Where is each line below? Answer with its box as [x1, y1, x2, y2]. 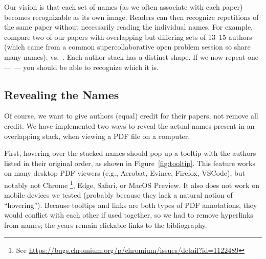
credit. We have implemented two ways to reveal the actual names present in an [4, 120, 255, 131]
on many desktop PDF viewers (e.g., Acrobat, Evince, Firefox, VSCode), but [4, 168, 246, 178]
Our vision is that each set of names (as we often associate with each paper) [4, 2, 243, 12]
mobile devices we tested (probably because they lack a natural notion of [4, 190, 233, 200]
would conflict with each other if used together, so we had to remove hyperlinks [4, 209, 253, 220]
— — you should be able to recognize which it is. [4, 61, 159, 72]
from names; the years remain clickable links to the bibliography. [4, 219, 207, 230]
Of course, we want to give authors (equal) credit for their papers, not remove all [4, 110, 258, 121]
